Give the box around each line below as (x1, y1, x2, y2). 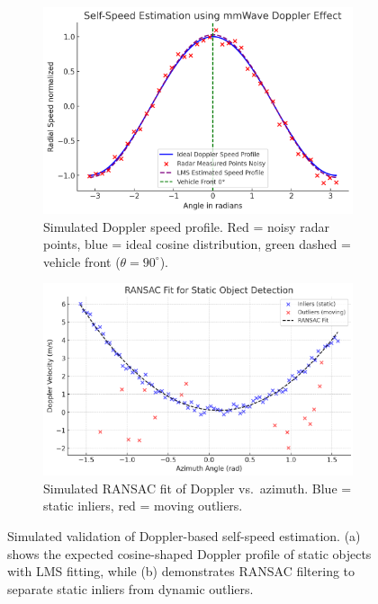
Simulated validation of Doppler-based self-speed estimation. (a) (7, 526, 361, 545)
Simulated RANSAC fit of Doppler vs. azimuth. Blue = (43, 478, 352, 497)
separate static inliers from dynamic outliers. (7, 579, 254, 598)
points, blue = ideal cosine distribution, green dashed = (43, 235, 351, 253)
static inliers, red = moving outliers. (43, 496, 243, 515)
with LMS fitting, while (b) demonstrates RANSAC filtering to (7, 562, 355, 581)
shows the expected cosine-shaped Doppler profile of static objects (7, 544, 372, 563)
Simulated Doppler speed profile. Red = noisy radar (43, 217, 330, 235)
